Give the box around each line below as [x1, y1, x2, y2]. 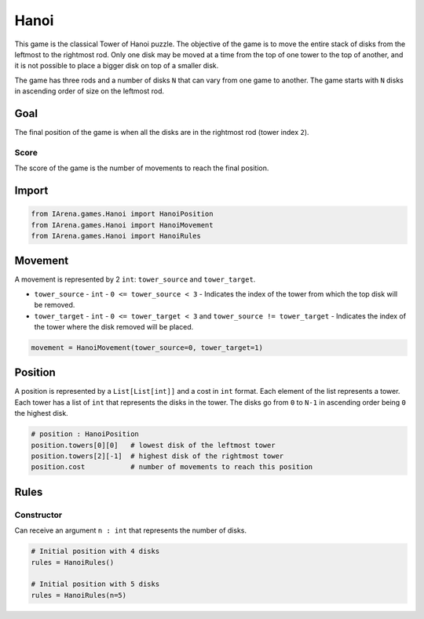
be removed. [34, 300, 75, 310]
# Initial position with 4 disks [31, 547, 160, 556]
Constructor [14, 509, 63, 520]
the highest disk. [14, 409, 68, 418]
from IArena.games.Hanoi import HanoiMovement [31, 220, 214, 229]
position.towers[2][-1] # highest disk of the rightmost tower [31, 452, 284, 461]
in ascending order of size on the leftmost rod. [14, 86, 165, 96]
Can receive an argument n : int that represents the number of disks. [14, 526, 247, 535]
